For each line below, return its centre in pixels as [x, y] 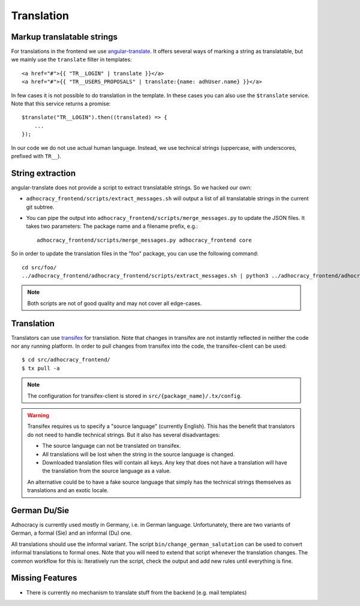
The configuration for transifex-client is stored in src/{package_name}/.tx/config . [135, 396]
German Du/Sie [40, 510]
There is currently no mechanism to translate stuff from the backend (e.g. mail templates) [136, 592]
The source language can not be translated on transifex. [112, 446]
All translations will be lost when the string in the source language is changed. [139, 454]
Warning [38, 415]
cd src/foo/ [39, 267]
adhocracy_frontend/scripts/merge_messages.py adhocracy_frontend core [144, 240]
